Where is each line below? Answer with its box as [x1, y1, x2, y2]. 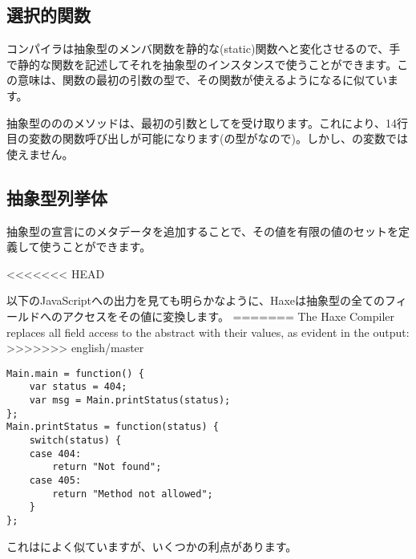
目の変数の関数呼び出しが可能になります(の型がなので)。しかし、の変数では [6, 130, 408, 147]
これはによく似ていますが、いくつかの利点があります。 [6, 537, 297, 554]
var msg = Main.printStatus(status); [29, 395, 231, 407]
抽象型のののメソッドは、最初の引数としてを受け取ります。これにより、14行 [6, 114, 409, 131]
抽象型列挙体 [6, 184, 107, 209]
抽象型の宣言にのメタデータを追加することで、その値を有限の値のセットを [6, 222, 399, 239]
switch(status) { [29, 435, 122, 446]
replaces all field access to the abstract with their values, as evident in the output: [6, 323, 410, 340]
